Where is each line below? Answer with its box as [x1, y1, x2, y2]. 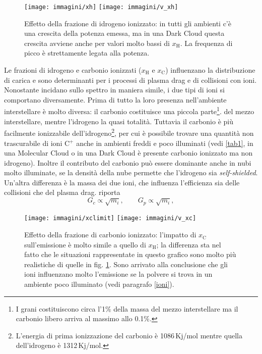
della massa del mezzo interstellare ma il [113, 303, 238, 314]
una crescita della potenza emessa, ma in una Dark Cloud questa [24, 28, 225, 38]
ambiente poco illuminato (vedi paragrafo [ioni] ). [24, 279, 174, 289]
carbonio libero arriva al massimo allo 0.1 [16, 313, 144, 324]
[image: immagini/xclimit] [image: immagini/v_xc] [24, 215, 196, 222]
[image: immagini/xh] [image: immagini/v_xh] [24, 4, 178, 11]
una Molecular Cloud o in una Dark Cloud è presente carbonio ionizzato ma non [4, 147, 253, 158]
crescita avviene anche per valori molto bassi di [24, 37, 170, 48]
